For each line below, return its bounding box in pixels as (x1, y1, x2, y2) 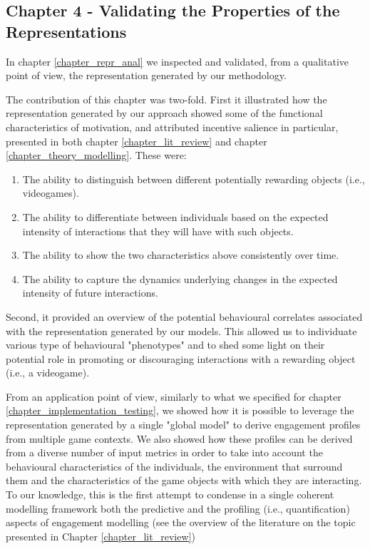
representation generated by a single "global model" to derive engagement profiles (6, 417, 361, 432)
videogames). (22, 185, 79, 200)
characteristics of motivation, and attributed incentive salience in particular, (6, 119, 339, 134)
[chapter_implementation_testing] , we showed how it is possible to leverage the (6, 403, 354, 418)
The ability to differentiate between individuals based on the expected (22, 209, 329, 224)
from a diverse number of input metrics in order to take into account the (6, 445, 323, 460)
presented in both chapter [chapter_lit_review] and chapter (6, 133, 267, 148)
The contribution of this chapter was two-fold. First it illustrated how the (6, 91, 327, 106)
